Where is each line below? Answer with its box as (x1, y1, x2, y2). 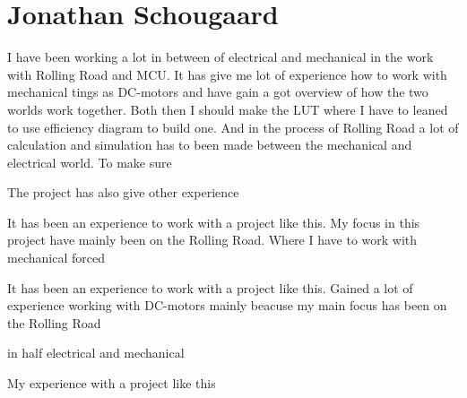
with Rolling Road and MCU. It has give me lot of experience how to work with (7, 65, 447, 83)
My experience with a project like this (7, 374, 216, 393)
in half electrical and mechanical (7, 343, 185, 362)
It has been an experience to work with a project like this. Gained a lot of (7, 278, 413, 297)
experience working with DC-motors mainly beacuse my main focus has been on (7, 296, 447, 315)
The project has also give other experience (7, 183, 239, 202)
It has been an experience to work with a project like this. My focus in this (7, 212, 420, 231)
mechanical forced (7, 248, 105, 267)
